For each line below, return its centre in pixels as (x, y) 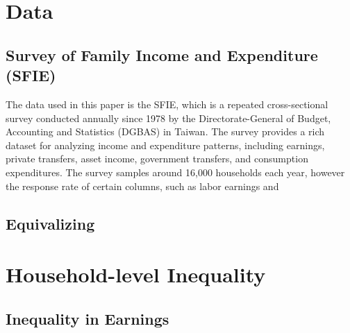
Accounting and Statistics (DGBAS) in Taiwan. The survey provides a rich (165, 131)
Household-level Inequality (136, 274)
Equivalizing (50, 223)
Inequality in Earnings (87, 318)
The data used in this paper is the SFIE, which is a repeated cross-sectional (167, 104)
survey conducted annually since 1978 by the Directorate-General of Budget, (168, 118)
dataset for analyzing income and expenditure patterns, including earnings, (165, 145)
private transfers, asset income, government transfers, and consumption (157, 159)
